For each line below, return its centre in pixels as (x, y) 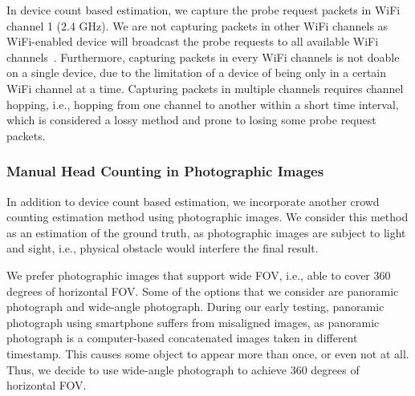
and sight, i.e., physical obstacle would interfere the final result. (163, 248)
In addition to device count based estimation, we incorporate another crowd (193, 201)
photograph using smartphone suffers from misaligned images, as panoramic (193, 322)
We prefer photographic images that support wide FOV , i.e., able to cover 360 (199, 275)
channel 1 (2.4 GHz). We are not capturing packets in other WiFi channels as (197, 25)
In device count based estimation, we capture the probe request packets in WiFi (203, 10)
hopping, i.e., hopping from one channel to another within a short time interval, (203, 104)
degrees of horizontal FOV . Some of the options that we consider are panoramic (203, 291)
